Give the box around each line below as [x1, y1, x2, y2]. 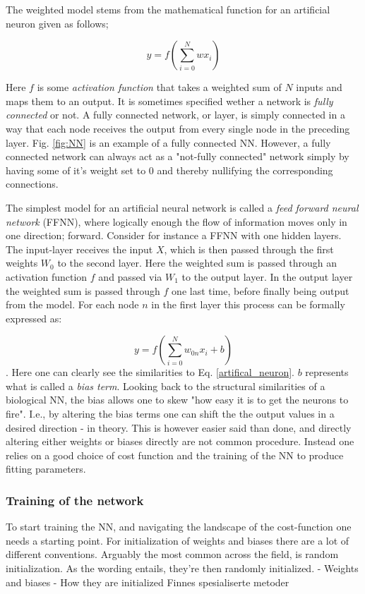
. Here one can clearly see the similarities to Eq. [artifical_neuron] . [6, 365, 294, 380]
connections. [6, 176, 59, 191]
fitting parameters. [6, 461, 86, 476]
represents [305, 365, 349, 380]
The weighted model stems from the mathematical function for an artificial [6, 2, 330, 16]
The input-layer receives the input [6, 241, 153, 256]
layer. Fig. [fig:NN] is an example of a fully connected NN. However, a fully [6, 135, 331, 150]
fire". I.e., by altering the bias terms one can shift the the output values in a [6, 406, 335, 421]
